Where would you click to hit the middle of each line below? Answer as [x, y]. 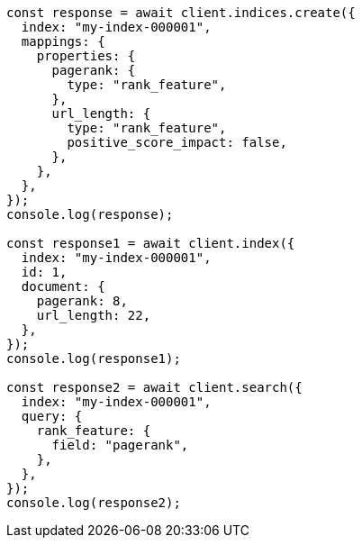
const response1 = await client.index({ [151, 243]
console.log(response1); [94, 359]
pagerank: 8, [82, 301]
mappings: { [63, 41]
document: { [63, 286]
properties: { [86, 56]
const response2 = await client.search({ [154, 387]
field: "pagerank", [120, 445]
